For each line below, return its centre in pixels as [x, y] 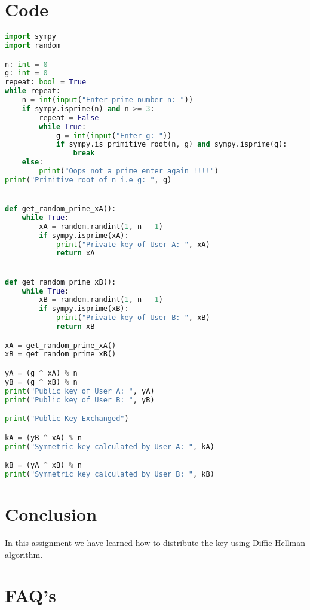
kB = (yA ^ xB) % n [43, 466]
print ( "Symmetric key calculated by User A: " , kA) [110, 446]
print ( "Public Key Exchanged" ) [67, 419]
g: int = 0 [26, 73]
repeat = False [69, 118]
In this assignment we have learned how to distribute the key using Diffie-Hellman [155, 542]
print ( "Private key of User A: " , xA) [133, 244]
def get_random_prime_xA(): [61, 209]
